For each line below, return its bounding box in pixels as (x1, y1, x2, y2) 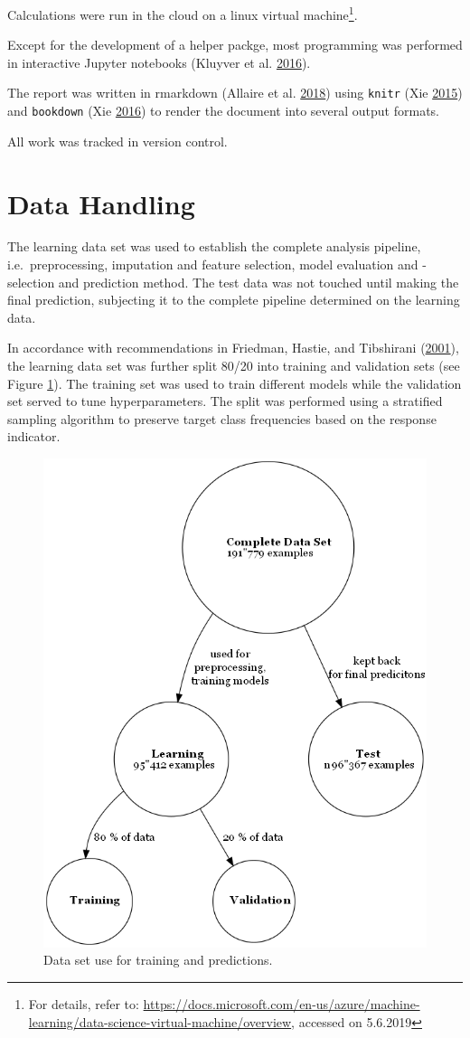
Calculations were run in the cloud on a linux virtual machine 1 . (7, 3, 358, 24)
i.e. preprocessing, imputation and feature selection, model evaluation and (7, 255, 418, 274)
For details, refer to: (28, 994, 139, 1013)
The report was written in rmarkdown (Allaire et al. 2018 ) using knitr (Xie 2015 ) (7, 83, 463, 102)
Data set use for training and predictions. (43, 950, 273, 969)
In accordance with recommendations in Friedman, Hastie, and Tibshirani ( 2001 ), (7, 338, 459, 357)
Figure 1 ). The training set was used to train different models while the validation (7, 373, 462, 392)
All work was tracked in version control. (7, 131, 228, 150)
